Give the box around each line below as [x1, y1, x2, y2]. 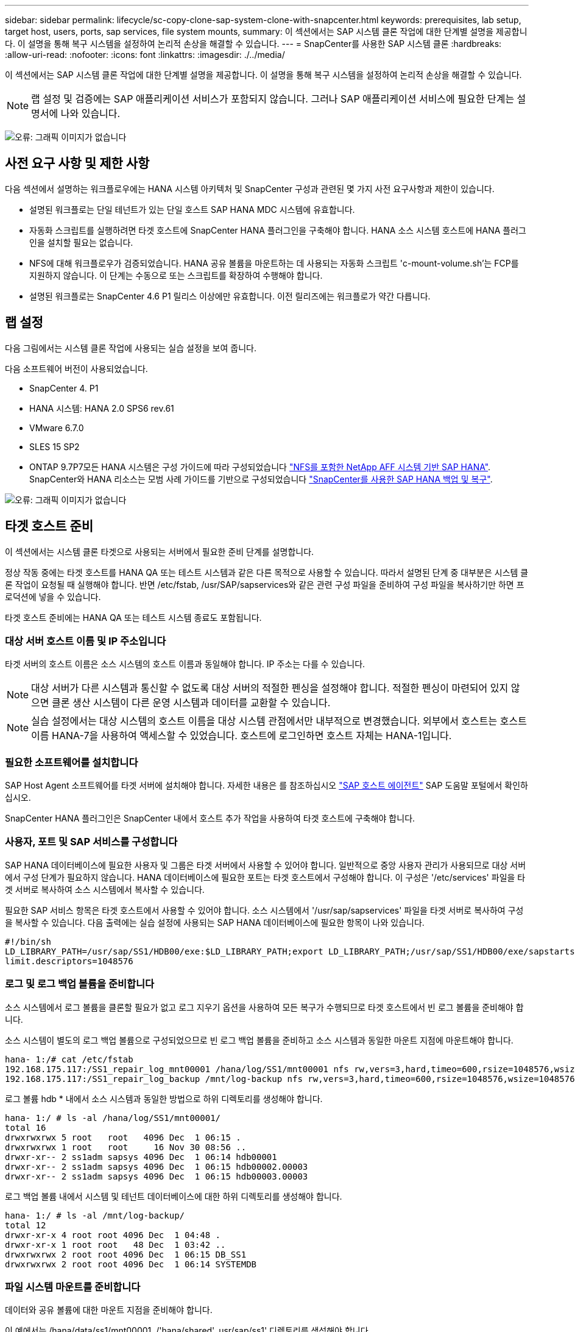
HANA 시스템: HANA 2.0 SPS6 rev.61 [29, 403, 174, 414]
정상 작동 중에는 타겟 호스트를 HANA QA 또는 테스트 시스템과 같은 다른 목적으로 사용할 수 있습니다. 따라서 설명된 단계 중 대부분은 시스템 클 [5, 567, 529, 578]
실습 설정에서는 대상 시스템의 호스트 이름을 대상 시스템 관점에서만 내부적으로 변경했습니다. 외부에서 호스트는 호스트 [31, 715, 527, 728]
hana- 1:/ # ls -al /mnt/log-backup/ [5, 1210, 185, 1220]
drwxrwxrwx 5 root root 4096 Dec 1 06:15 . [5, 1132, 241, 1142]
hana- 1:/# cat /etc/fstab [5, 1054, 133, 1064]
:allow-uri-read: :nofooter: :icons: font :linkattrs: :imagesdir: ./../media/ [5, 49, 285, 60]
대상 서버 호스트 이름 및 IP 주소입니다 [5, 634, 166, 647]
